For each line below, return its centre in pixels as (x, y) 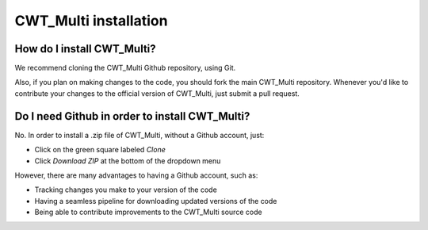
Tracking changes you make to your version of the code (126, 190)
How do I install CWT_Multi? (85, 49)
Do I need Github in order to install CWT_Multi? (132, 116)
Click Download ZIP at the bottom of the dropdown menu (128, 161)
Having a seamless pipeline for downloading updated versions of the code (156, 201)
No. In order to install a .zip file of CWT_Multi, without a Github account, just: (139, 135)
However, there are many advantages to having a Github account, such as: (136, 175)
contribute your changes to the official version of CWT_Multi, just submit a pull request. (157, 93)
